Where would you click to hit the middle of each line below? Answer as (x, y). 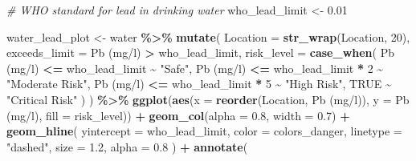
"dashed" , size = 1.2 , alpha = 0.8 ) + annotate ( (127, 146)
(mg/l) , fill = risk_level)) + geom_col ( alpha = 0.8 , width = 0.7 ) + (178, 115)
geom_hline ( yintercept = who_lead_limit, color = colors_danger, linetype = (204, 131)
